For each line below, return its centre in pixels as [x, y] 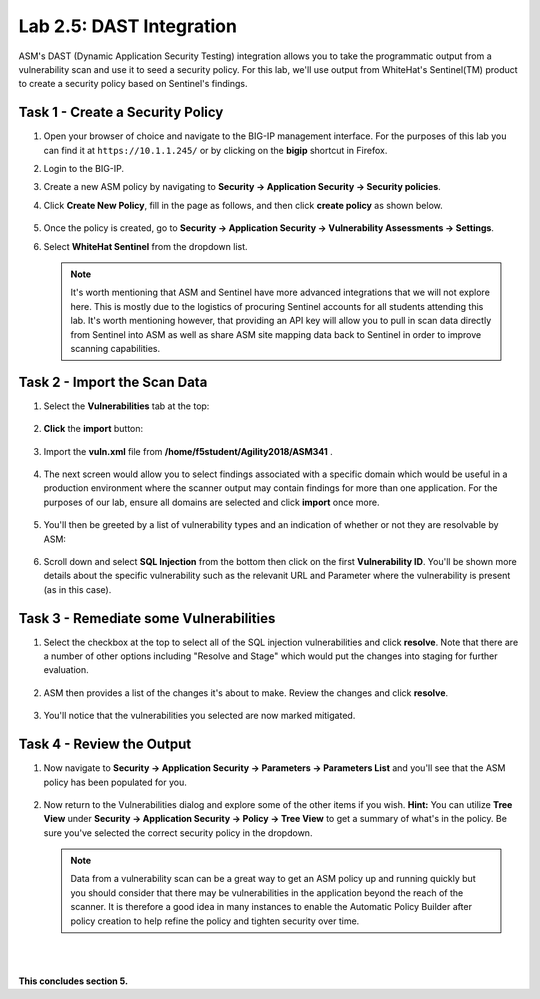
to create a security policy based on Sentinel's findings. [133, 84]
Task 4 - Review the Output [105, 744]
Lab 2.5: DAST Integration [127, 26]
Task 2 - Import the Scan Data [113, 381]
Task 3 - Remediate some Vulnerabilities [147, 618]
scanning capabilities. [115, 348]
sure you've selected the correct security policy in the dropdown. [178, 832]
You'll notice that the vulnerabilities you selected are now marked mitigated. [199, 716]
